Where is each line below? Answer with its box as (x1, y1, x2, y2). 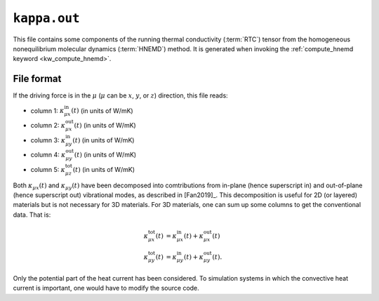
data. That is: (13, 210, 51, 219)
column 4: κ (30, 151, 66, 159)
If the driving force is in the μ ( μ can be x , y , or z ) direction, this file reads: (13, 91, 228, 100)
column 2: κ (30, 121, 66, 130)
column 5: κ (30, 165, 66, 173)
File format (13, 73, 62, 85)
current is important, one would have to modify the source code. (13, 284, 199, 293)
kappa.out (13, 11, 80, 26)
